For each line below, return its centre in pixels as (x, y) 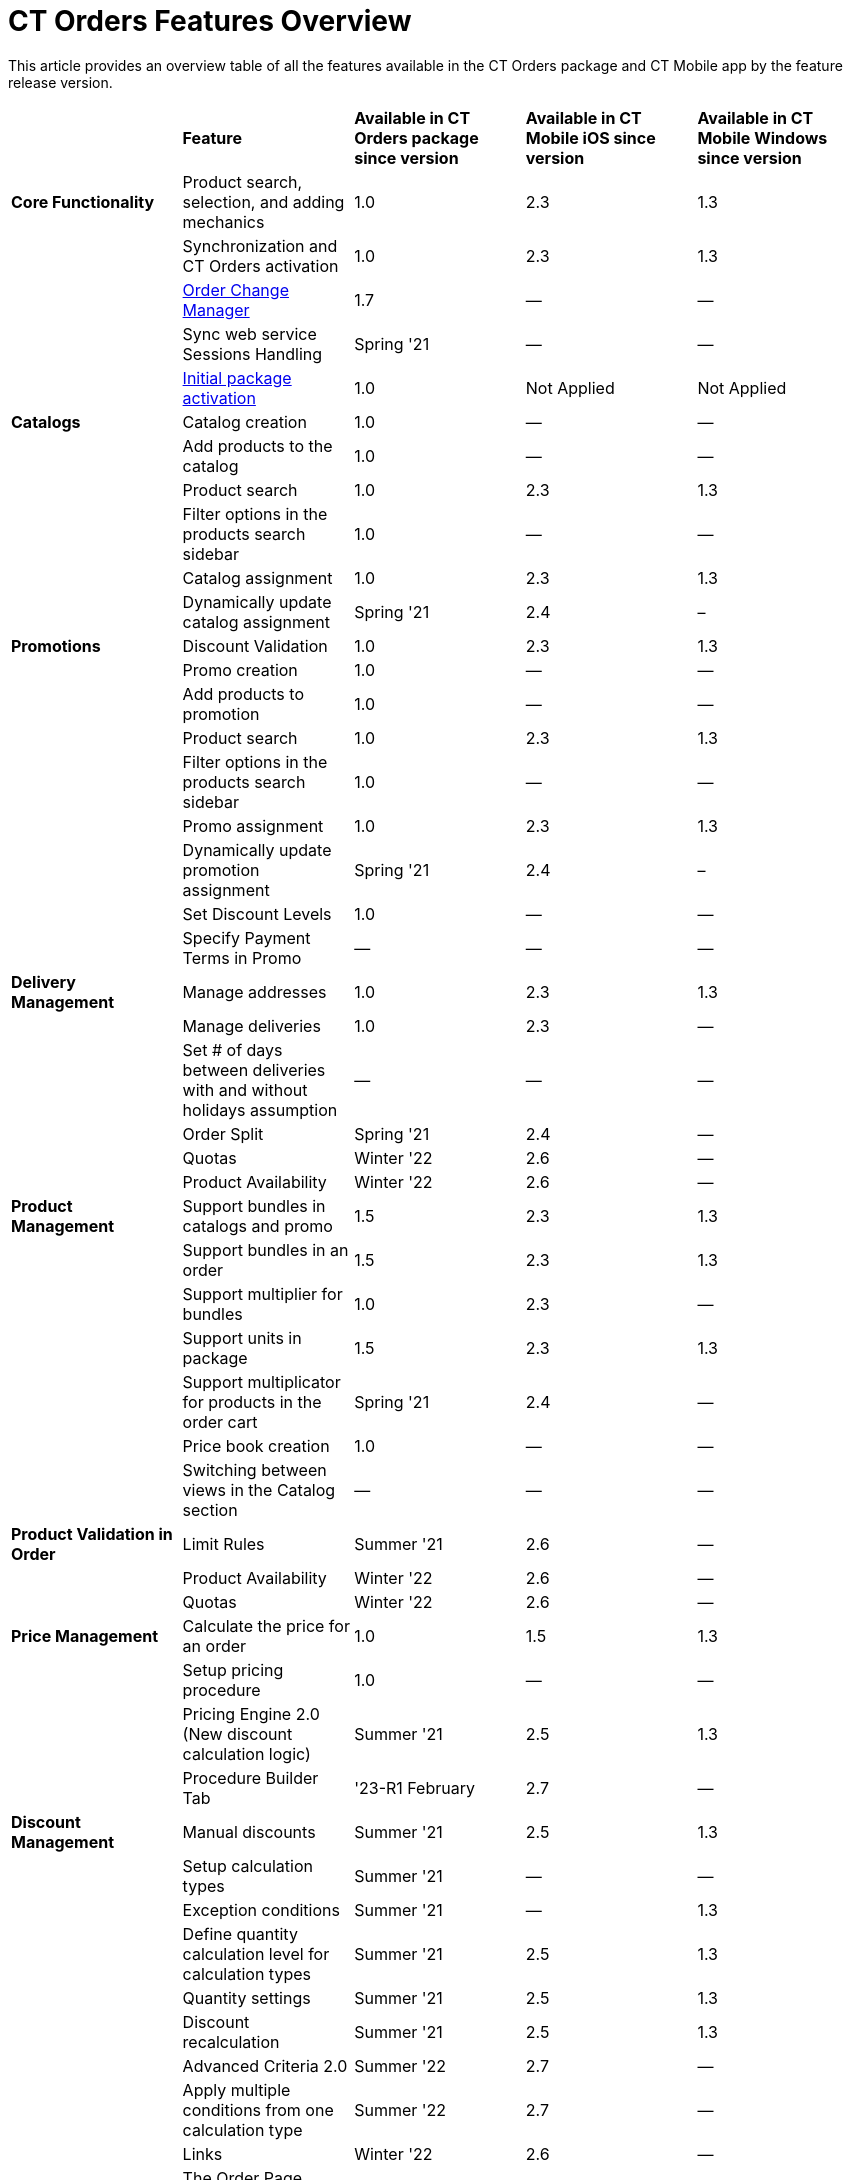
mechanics (223, 221)
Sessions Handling (252, 353)
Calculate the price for (266, 1625)
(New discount (237, 1733)
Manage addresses (254, 991)
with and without (245, 1089)
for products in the (252, 1401)
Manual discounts (249, 1831)
